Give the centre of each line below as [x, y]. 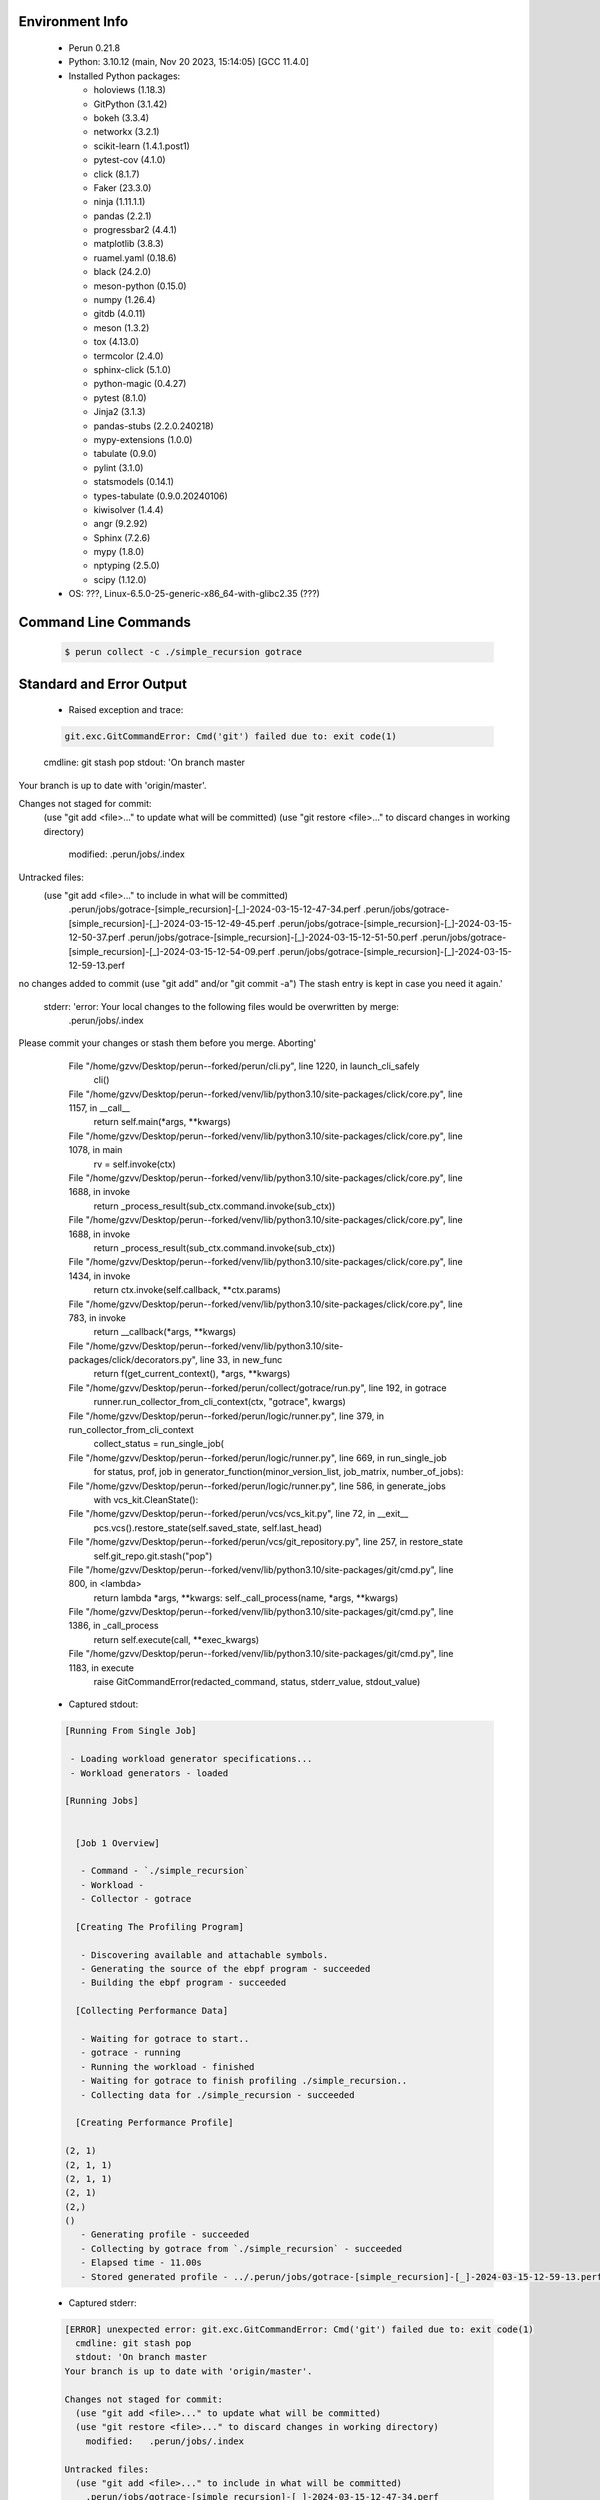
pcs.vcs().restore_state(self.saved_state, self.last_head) [208, 1527]
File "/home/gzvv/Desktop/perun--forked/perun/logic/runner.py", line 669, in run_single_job [257, 1457]
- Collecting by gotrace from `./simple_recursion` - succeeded [241, 2248]
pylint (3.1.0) [118, 467]
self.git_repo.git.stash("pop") [153, 1556]
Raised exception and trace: [126, 710]
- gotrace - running [131, 2053]
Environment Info [73, 21]
